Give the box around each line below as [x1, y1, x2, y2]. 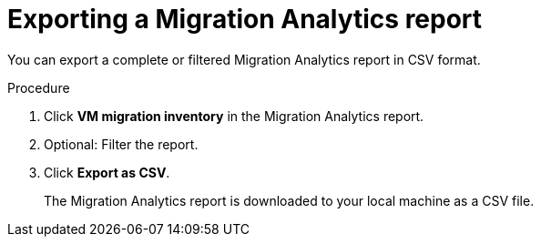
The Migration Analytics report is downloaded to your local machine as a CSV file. [44, 192, 535, 208]
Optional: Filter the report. [44, 136, 199, 152]
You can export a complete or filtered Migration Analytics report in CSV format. [7, 51, 481, 67]
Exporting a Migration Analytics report [7, 4, 483, 35]
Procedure [7, 79, 70, 96]
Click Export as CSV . [44, 164, 170, 180]
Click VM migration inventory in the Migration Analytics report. [44, 107, 424, 124]
